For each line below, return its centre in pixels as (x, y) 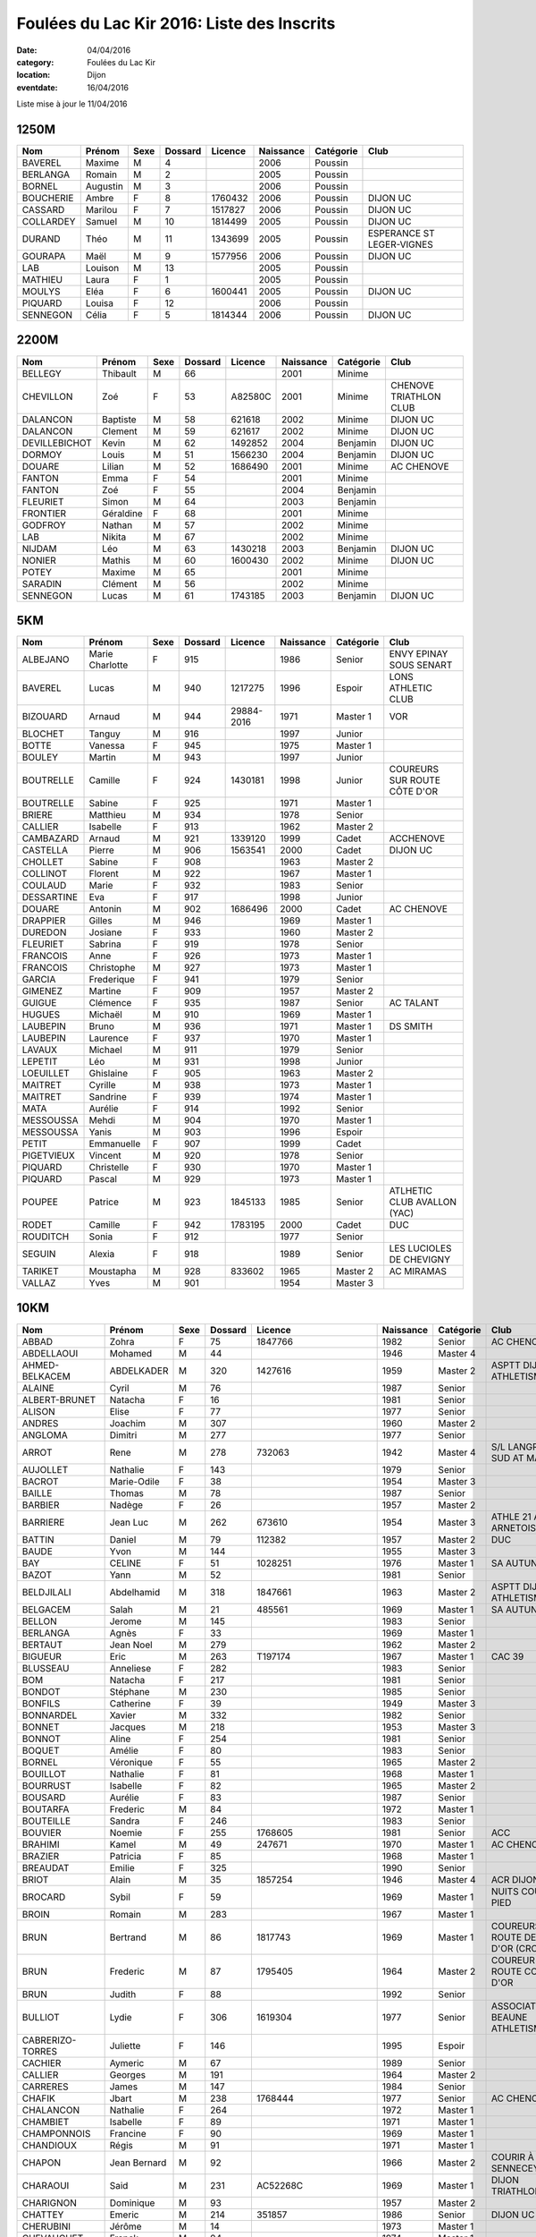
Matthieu (108, 815)
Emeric (124, 2215)
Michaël (105, 1015)
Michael (105, 1050)
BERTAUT (42, 1645)
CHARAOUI (46, 2185)
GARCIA (39, 980)
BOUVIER (42, 1833)
